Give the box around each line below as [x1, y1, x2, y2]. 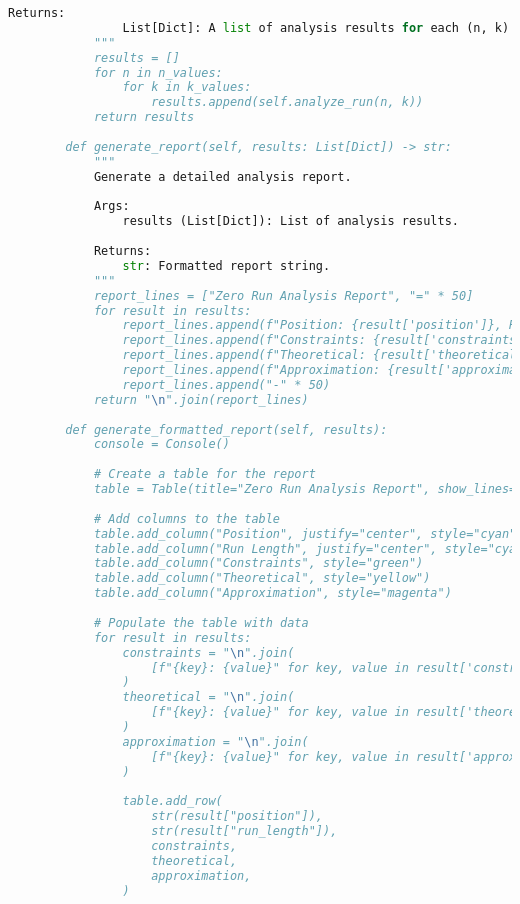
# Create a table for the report [93, 467, 316, 482]
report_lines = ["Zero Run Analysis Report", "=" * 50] [93, 288, 474, 303]
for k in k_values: [122, 80, 252, 95]
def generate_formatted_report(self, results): [65, 422, 388, 437]
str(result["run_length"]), [151, 824, 338, 839]
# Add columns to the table [93, 511, 281, 526]
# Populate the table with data [93, 615, 309, 630]
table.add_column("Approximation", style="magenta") [93, 586, 452, 601]
